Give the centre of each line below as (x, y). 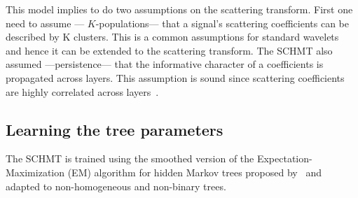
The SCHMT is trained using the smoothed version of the (130, 158)
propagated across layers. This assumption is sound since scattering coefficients (175, 77)
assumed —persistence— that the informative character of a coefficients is (165, 64)
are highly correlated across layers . (82, 91)
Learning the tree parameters (115, 129)
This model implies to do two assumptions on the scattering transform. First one (179, 9)
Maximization (35, 172)
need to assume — (45, 23)
